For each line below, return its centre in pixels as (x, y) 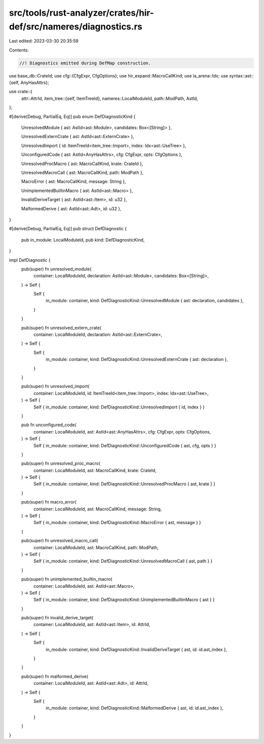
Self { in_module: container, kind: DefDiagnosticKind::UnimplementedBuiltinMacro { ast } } (124, 600)
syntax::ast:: (241, 75)
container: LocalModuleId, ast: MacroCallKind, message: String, (98, 509)
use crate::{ (21, 92)
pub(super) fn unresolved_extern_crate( (61, 328)
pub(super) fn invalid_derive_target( (57, 618)
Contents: (19, 50)
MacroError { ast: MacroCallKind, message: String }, (74, 182)
